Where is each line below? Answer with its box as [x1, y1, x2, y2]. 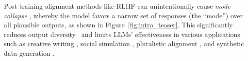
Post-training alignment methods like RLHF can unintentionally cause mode [4, 1, 231, 11]
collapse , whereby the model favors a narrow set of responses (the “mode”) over [4, 10, 243, 20]
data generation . [4, 48, 55, 58]
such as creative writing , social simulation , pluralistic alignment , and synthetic [4, 38, 244, 49]
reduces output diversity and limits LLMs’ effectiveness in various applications [4, 29, 240, 39]
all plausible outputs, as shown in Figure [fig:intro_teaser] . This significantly [4, 20, 233, 30]
